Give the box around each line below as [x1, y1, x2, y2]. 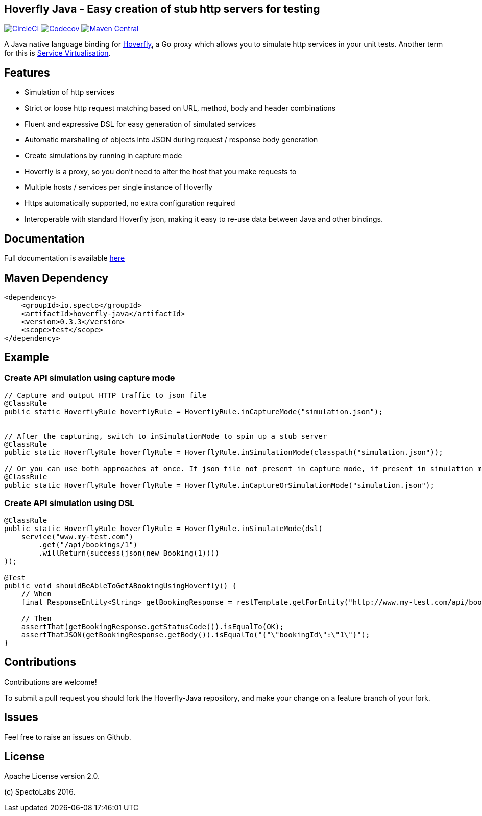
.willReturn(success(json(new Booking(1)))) [38, 548, 220, 557]
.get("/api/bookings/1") [38, 540, 138, 549]
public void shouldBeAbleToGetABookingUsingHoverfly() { [4, 581, 237, 590]
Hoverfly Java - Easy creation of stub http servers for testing [4, 3, 320, 15]
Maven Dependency [4, 271, 109, 284]
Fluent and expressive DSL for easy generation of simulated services [25, 119, 256, 129]
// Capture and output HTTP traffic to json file [4, 391, 207, 400]
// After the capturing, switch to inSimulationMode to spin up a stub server [4, 432, 327, 441]
